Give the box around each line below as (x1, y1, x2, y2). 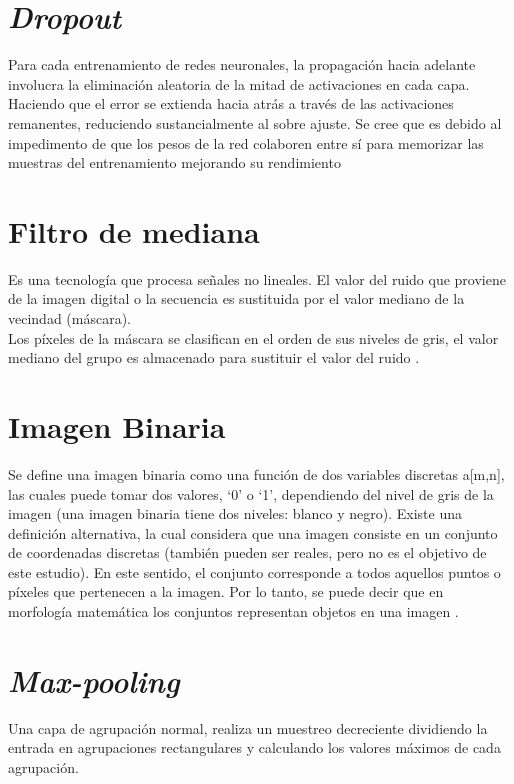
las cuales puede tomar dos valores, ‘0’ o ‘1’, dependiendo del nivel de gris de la (8, 483, 494, 504)
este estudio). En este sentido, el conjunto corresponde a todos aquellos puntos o (8, 561, 501, 582)
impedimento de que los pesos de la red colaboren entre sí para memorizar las (8, 132, 484, 153)
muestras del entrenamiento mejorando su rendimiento (8, 152, 341, 173)
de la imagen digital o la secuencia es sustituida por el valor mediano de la (8, 288, 465, 309)
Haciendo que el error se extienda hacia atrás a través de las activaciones (8, 93, 454, 114)
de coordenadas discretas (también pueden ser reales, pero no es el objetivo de (8, 542, 487, 563)
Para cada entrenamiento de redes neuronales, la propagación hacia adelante (8, 54, 476, 75)
